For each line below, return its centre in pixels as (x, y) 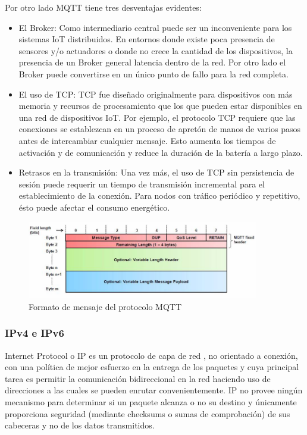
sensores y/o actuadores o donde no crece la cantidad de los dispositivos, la (156, 50)
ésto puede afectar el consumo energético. (94, 207)
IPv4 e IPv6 (35, 333)
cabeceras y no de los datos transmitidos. (80, 425)
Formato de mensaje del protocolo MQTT (105, 306)
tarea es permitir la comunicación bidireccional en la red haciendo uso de (138, 378)
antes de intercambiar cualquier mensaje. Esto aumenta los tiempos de (147, 140)
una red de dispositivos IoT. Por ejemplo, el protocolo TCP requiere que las (157, 117)
